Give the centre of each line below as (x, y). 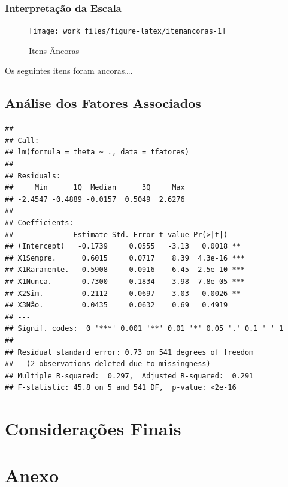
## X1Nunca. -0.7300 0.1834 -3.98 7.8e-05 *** (125, 281)
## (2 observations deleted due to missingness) (108, 364)
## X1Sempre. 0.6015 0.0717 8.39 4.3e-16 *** (125, 258)
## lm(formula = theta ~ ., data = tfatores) (97, 152)
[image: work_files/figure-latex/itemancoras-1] (128, 32)
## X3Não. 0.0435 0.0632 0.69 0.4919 (116, 305)
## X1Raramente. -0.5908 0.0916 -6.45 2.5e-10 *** (125, 270)
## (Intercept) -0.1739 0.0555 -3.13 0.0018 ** (123, 247)
